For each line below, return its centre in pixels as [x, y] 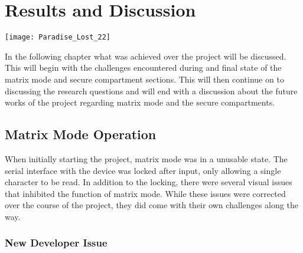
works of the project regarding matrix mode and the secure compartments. [140, 102]
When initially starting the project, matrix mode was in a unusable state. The [146, 158]
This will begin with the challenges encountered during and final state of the [143, 68]
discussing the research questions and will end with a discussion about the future [151, 91]
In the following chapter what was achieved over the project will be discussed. [146, 56]
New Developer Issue [56, 243]
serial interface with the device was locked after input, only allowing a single [143, 170]
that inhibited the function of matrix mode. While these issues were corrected [145, 193]
